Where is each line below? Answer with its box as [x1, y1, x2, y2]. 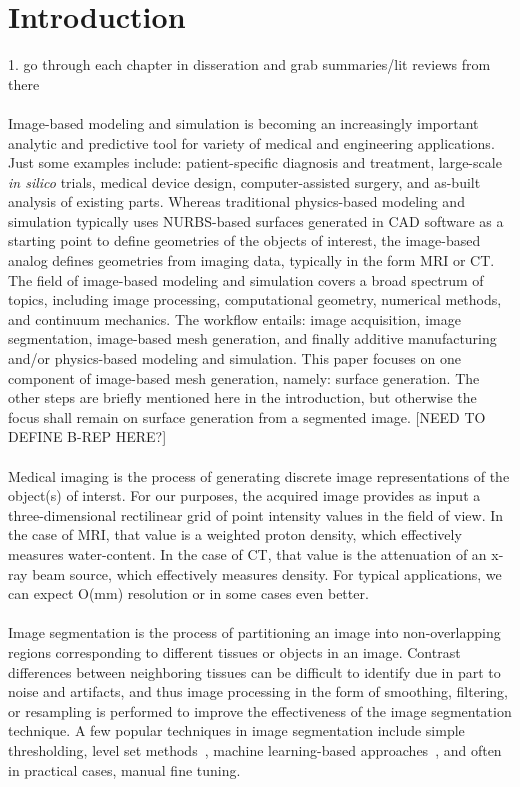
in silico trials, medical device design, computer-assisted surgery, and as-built [8, 171, 481, 192]
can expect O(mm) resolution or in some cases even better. [8, 583, 369, 604]
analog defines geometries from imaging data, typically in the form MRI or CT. [8, 250, 495, 271]
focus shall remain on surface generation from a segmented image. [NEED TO [8, 406, 486, 427]
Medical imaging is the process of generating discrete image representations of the [8, 465, 510, 486]
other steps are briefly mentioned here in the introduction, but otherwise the [8, 387, 477, 408]
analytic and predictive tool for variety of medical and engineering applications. [8, 132, 495, 153]
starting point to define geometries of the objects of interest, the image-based [8, 230, 481, 251]
